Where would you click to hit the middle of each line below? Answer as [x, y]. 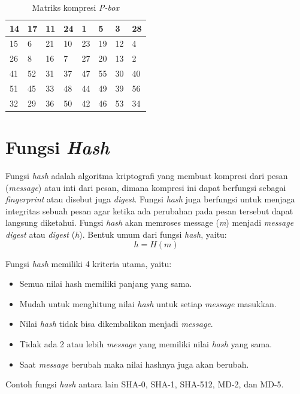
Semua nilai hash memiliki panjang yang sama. [106, 284]
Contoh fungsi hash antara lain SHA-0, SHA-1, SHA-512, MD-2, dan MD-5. [145, 384]
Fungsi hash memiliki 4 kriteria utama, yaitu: [89, 263]
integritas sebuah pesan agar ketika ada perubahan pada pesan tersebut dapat [149, 210]
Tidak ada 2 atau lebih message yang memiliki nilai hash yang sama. [146, 343]
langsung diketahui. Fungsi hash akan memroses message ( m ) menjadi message [150, 222]
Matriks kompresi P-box [75, 7]
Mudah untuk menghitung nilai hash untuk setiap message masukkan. [148, 303]
